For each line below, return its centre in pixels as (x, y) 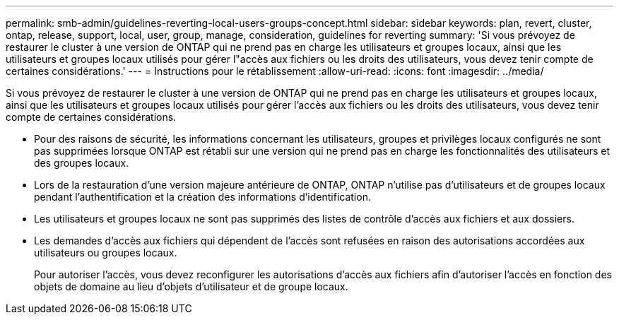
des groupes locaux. (82, 163)
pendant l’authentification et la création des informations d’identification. (202, 197)
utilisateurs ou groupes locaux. (106, 253)
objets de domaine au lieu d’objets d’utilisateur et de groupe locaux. (191, 286)
